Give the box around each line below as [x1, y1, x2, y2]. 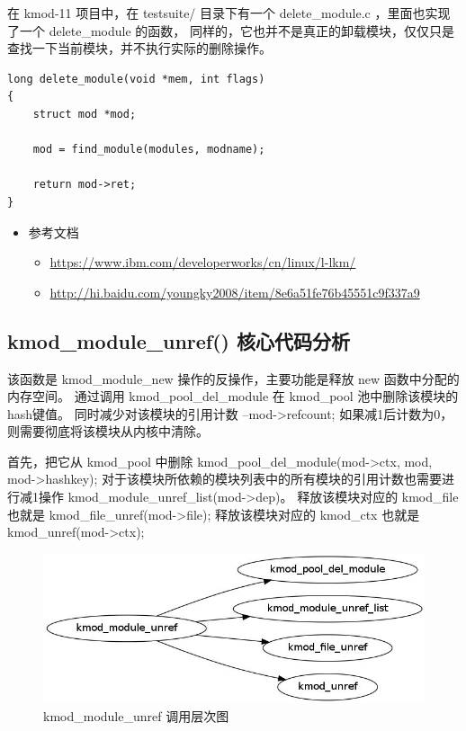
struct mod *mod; [32, 107, 137, 120]
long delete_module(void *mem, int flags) [7, 72, 265, 85]
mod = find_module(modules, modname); [32, 143, 265, 156]
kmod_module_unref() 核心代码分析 [7, 326, 351, 354]
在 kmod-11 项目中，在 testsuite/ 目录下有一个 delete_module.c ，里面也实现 [7, 4, 451, 22]
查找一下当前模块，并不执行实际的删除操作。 [7, 39, 272, 58]
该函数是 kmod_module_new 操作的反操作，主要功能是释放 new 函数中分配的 [7, 369, 460, 388]
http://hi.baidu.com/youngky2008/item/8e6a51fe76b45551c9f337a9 [49, 282, 420, 301]
